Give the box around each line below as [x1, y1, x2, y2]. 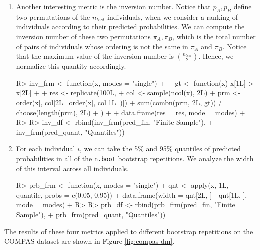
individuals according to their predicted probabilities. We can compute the [16, 21, 245, 32]
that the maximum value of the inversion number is [16, 51, 174, 61]
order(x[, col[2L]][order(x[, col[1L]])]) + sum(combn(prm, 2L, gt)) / [16, 97, 222, 107]
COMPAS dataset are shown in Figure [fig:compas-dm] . [4, 236, 175, 246]
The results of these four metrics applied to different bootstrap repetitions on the [4, 226, 253, 236]
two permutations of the [16, 11, 90, 22]
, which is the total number [172, 31, 256, 41]
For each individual [16, 143, 75, 154]
